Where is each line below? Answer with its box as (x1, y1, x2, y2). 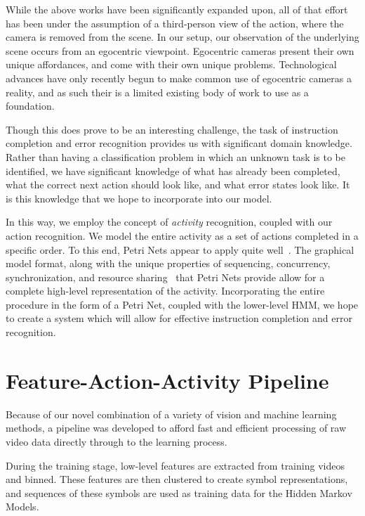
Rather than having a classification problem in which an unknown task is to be (6, 149, 345, 164)
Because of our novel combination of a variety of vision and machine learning (6, 406, 337, 421)
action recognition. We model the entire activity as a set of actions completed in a (6, 228, 359, 243)
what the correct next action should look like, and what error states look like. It (6, 177, 350, 192)
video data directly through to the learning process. (6, 434, 227, 449)
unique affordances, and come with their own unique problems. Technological (6, 57, 337, 72)
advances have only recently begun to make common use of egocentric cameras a (6, 70, 352, 85)
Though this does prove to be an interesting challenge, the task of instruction (6, 122, 338, 136)
